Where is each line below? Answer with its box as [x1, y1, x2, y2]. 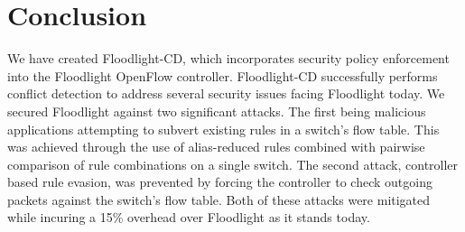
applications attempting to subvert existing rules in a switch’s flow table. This [7, 119, 440, 138]
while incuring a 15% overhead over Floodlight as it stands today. [7, 208, 370, 227]
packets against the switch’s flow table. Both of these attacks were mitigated [7, 190, 431, 209]
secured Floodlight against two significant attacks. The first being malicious [7, 101, 426, 120]
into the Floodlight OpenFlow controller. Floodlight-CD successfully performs [7, 66, 438, 85]
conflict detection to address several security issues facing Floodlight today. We [7, 84, 445, 103]
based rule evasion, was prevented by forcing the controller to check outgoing [7, 172, 432, 191]
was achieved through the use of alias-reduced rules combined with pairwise [7, 137, 425, 156]
